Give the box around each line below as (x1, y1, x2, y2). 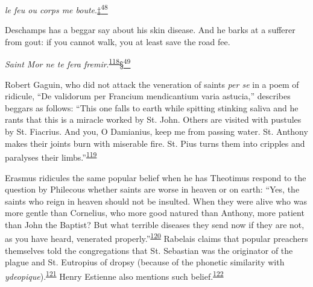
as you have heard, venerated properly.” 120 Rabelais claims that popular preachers (5, 230, 308, 245)
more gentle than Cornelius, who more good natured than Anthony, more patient (5, 206, 305, 219)
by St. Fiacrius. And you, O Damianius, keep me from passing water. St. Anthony (5, 125, 308, 138)
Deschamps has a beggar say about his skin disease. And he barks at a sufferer (5, 23, 296, 36)
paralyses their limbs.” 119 (5, 149, 97, 163)
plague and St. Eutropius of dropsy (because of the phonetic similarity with (5, 256, 285, 268)
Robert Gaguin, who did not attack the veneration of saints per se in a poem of (5, 78, 299, 90)
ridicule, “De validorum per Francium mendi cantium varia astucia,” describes (5, 90, 291, 102)
